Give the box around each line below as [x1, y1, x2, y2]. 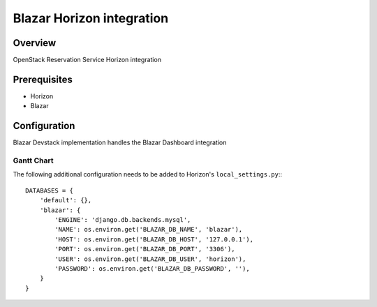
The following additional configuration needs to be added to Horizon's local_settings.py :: [13, 170, 283, 179]
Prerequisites [13, 73, 73, 85]
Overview [13, 37, 57, 49]
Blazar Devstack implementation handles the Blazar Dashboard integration [13, 138, 227, 147]
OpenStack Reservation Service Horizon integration [13, 56, 162, 64]
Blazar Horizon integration [13, 10, 169, 26]
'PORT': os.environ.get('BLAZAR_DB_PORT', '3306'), [54, 245, 235, 253]
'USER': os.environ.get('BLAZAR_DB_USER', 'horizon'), [54, 255, 246, 263]
